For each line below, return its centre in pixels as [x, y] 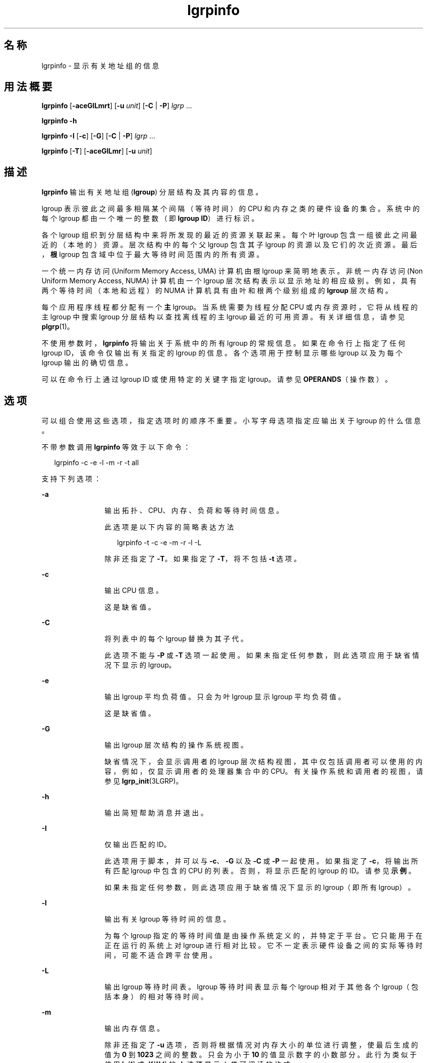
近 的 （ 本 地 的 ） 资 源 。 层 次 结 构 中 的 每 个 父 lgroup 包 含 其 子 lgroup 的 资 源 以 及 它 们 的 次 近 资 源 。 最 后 [229, 245]
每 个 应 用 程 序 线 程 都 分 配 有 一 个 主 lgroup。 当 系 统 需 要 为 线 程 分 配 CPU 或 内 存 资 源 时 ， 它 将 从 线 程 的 [230, 307]
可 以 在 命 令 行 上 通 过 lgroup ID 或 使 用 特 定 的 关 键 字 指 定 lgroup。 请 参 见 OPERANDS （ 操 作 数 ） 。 [217, 379]
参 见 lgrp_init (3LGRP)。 [144, 781]
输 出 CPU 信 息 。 [134, 591]
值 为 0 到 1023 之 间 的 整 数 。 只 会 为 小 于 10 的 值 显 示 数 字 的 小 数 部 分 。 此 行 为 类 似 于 [261, 1055]
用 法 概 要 [28, 87]
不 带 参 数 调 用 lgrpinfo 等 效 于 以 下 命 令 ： [116, 447]
